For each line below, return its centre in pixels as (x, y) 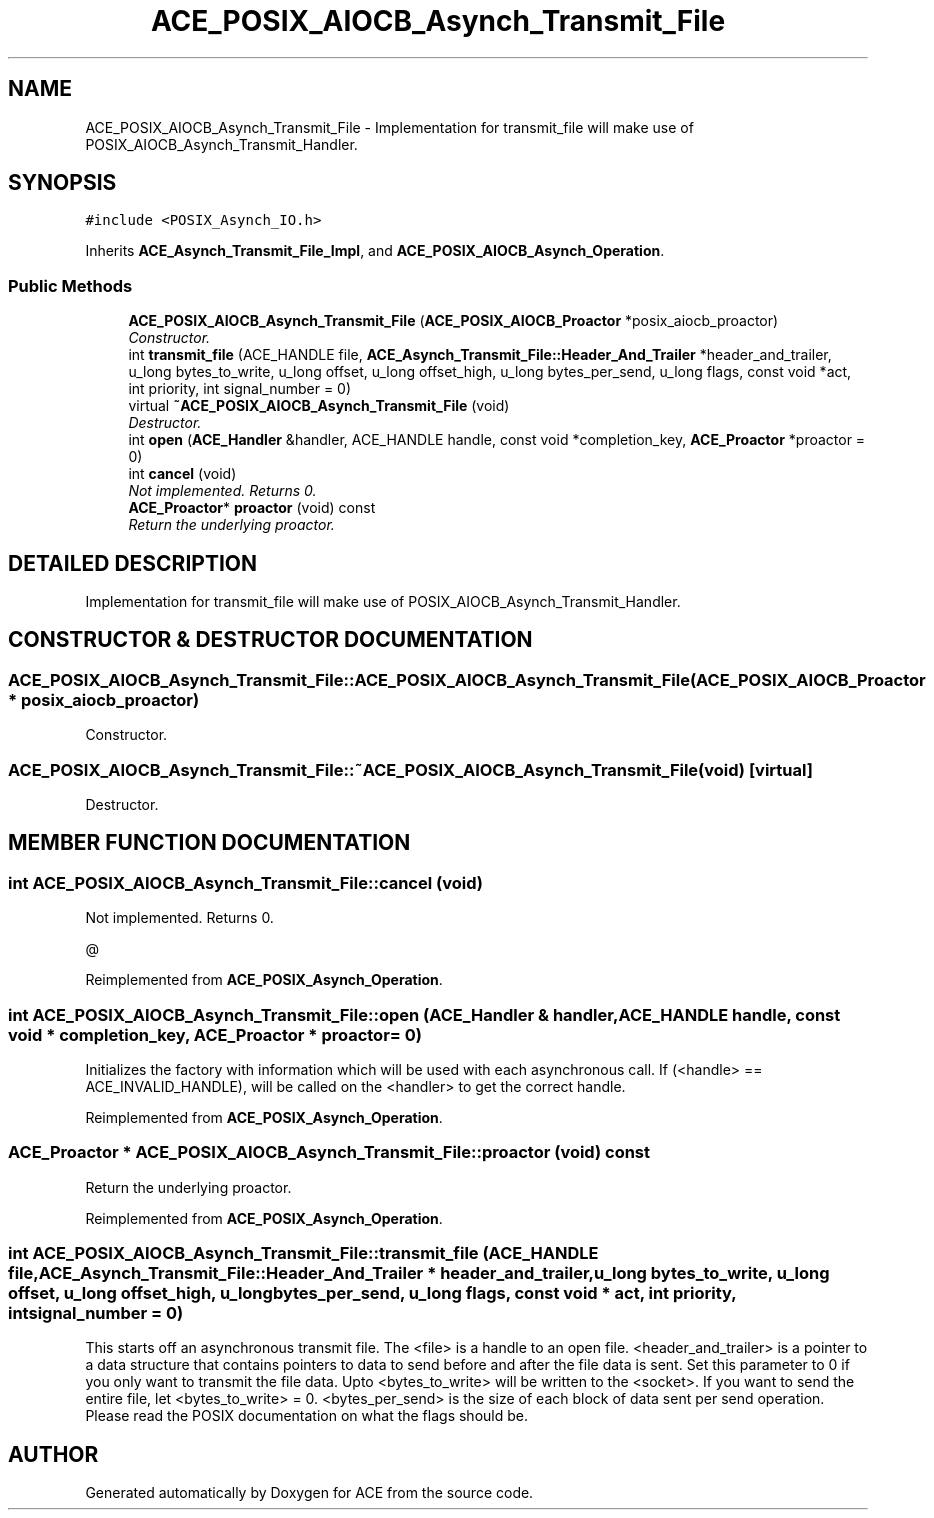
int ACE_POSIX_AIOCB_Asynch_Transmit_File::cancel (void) (245, 882)
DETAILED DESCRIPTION (133, 563)
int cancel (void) (182, 474)
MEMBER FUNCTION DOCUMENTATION (209, 843)
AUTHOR (53, 1454)
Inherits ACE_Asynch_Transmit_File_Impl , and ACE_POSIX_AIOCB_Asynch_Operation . (375, 251)
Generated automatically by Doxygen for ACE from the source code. (309, 1493)
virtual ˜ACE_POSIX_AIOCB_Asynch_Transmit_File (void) (319, 406)
